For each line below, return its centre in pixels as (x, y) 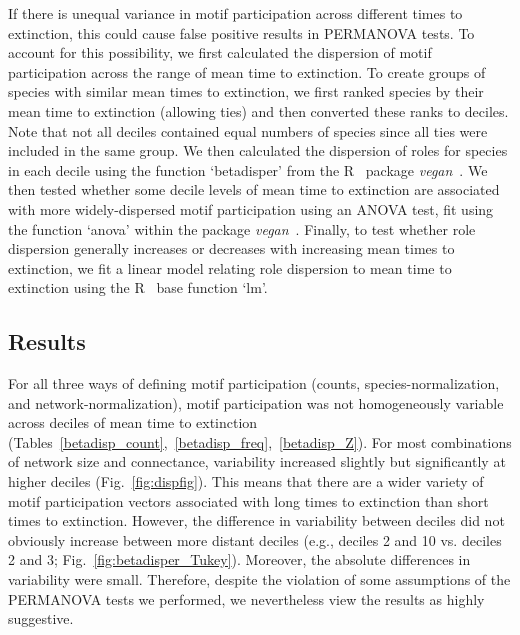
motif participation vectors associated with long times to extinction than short (248, 500)
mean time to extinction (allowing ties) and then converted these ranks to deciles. (258, 110)
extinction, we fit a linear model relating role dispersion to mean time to (230, 267)
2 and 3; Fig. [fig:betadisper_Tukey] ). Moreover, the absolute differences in (239, 559)
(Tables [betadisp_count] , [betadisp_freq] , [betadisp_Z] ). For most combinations (260, 441)
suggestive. (41, 618)
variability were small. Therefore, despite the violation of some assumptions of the (259, 579)
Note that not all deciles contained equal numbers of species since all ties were (248, 130)
